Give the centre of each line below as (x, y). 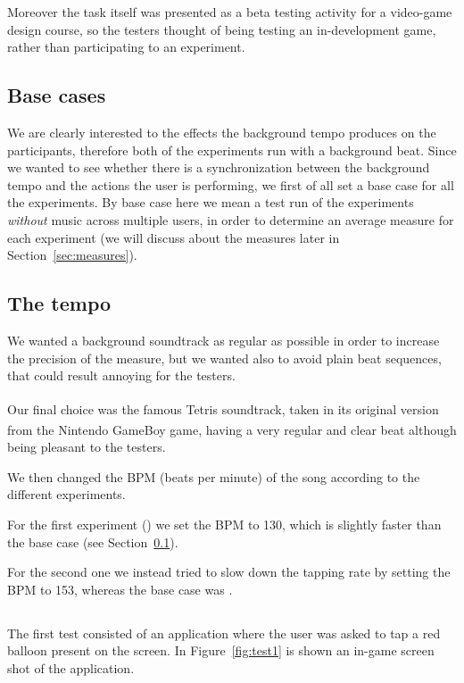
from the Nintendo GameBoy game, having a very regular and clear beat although (232, 429)
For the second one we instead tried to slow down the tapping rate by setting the (229, 572)
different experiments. (66, 494)
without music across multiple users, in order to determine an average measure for (231, 219)
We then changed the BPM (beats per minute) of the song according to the (214, 476)
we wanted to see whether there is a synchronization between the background (219, 167)
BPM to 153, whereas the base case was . (120, 589)
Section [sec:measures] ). (72, 255)
